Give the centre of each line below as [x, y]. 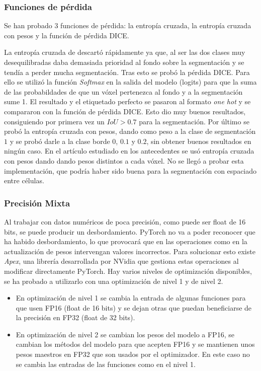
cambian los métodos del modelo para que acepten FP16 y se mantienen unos [135, 344]
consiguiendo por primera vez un [54, 121]
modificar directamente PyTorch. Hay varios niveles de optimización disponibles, [128, 271]
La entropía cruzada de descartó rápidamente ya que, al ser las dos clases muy [125, 52]
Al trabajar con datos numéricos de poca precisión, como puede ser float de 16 [125, 221]
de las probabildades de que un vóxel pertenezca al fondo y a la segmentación [123, 91]
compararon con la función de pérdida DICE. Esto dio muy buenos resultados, [125, 111]
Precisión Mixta [37, 203]
